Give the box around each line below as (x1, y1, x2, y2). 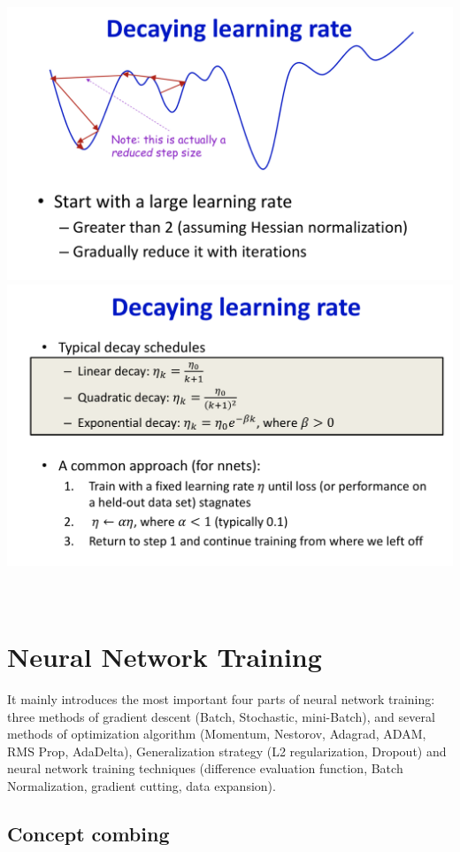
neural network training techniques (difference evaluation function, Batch (7, 759, 403, 778)
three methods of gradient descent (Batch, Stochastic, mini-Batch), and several (7, 707, 435, 725)
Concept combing (7, 820, 170, 847)
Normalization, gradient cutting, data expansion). (7, 777, 276, 795)
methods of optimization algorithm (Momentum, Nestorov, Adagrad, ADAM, (7, 724, 426, 743)
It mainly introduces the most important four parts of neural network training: (7, 690, 435, 709)
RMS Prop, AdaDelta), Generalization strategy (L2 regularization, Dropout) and (7, 741, 447, 760)
